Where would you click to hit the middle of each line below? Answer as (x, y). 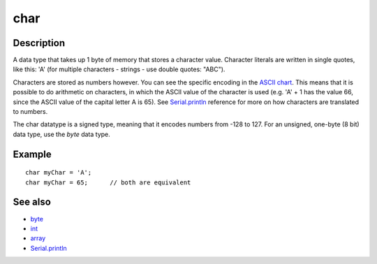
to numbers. (30, 112)
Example (32, 154)
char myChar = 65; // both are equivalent (108, 182)
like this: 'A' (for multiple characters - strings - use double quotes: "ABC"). (119, 69)
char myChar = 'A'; (59, 173)
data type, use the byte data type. (62, 134)
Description (39, 43)
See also (32, 202)
